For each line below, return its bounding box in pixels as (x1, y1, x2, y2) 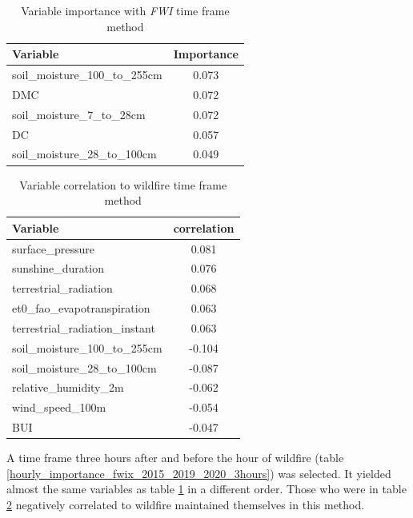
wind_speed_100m (12, 399, 106, 416)
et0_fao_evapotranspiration (12, 300, 150, 317)
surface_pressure (12, 240, 95, 257)
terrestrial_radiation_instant (12, 319, 155, 336)
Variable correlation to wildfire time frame (19, 176, 227, 193)
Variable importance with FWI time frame (21, 2, 230, 18)
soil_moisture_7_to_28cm (12, 106, 146, 122)
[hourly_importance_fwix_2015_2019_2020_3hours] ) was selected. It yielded (6, 464, 391, 481)
